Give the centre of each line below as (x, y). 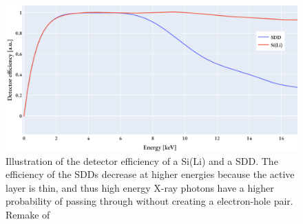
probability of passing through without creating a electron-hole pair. (149, 201)
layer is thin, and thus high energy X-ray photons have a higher (140, 187)
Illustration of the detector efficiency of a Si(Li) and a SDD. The (142, 160)
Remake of (28, 214)
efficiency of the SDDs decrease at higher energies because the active (150, 174)
